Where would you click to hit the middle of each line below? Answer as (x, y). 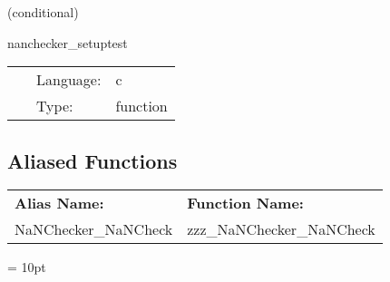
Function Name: (245, 203)
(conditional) (43, 12)
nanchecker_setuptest (68, 42)
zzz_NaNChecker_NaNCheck (281, 229)
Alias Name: (59, 203)
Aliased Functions (93, 160)
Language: (69, 80)
